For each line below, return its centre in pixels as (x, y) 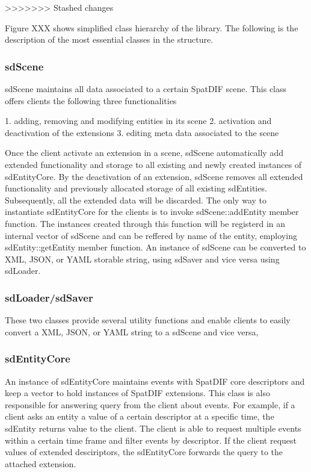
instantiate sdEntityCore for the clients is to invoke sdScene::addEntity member (152, 212)
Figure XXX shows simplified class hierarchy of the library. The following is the (152, 27)
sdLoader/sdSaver (49, 297)
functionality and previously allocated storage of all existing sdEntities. (136, 188)
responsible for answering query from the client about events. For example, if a (150, 404)
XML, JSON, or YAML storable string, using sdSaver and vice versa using (142, 259)
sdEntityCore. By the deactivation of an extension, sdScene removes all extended (154, 176)
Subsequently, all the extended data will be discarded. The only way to (136, 200)
